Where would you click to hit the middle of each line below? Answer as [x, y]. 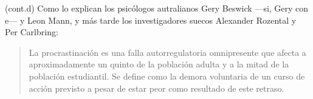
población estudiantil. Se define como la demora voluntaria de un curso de [167, 76]
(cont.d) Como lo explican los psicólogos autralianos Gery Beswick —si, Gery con [157, 8]
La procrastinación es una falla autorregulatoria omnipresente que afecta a [167, 52]
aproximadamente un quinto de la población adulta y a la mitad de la [159, 64]
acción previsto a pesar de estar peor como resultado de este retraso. [156, 88]
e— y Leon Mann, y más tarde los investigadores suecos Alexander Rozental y [151, 20]
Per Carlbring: [32, 32]
